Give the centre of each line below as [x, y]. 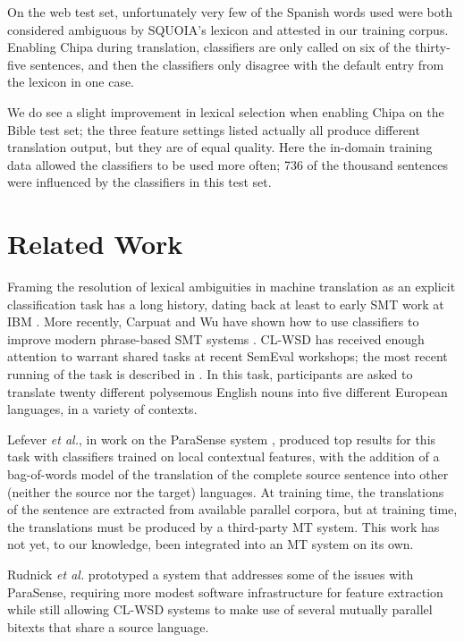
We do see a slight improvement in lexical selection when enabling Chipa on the [226, 111]
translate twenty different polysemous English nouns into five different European [228, 391]
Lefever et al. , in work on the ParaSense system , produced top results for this [222, 439]
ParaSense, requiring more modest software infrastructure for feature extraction [225, 591]
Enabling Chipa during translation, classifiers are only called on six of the [209, 47]
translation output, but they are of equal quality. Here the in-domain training [220, 147]
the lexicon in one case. [71, 82]
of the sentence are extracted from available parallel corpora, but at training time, [232, 509]
